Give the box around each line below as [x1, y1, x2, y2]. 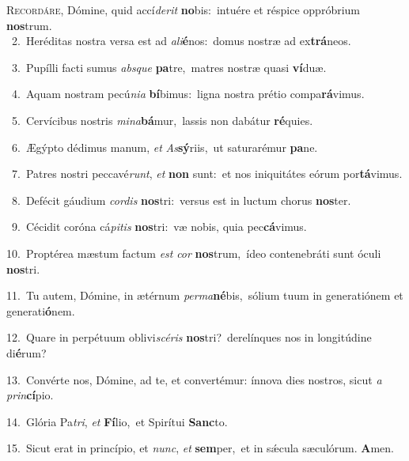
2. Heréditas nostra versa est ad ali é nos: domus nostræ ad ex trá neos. [11, 32, 351, 49]
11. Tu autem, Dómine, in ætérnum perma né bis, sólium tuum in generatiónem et [6, 287, 403, 304]
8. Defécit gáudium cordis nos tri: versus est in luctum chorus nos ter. [11, 191, 351, 208]
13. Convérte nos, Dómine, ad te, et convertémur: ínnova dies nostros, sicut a [6, 371, 382, 387]
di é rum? [6, 344, 47, 361]
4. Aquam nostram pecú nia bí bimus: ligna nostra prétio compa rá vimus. [11, 85, 365, 102]
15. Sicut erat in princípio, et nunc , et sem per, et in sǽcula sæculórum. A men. [6, 440, 394, 456]
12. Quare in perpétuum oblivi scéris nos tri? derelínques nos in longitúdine [6, 329, 372, 346]
